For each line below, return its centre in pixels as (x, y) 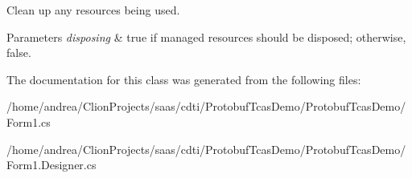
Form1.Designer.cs (51, 165)
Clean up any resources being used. (93, 10)
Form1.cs (29, 121)
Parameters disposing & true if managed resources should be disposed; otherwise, (206, 36)
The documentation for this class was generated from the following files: (184, 79)
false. (19, 53)
